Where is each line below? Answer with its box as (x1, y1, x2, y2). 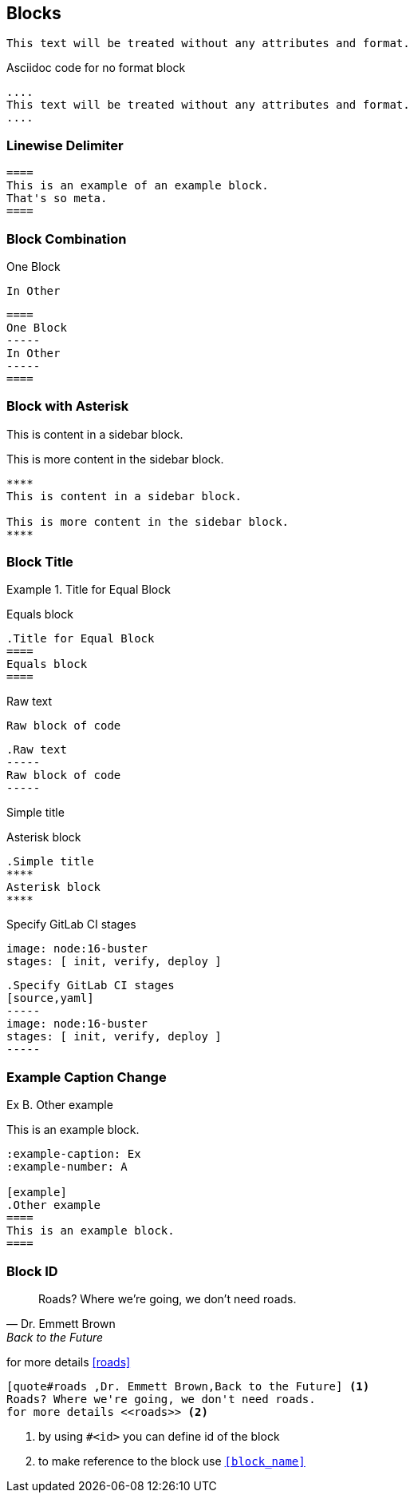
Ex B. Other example (6, 1098, 113, 1112)
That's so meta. (6, 192, 108, 205)
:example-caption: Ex (6, 1147, 141, 1161)
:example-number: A (6, 1160, 128, 1174)
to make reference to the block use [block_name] (38, 1453, 306, 1468)
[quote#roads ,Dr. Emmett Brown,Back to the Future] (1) (6, 1379, 370, 1393)
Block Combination (6, 230, 127, 247)
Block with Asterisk (6, 398, 129, 415)
